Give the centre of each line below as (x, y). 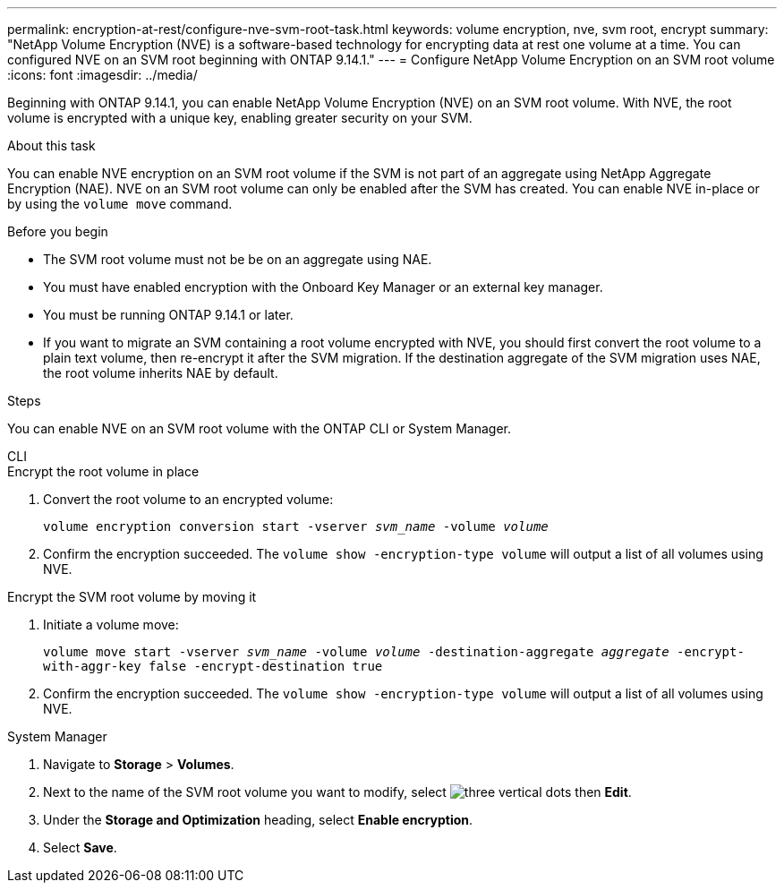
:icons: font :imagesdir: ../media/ (102, 75)
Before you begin (58, 231)
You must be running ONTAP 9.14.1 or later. (168, 315)
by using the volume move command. (120, 204)
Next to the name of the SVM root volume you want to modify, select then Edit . (337, 792)
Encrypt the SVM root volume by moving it (132, 597)
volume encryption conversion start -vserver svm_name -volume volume (296, 526)
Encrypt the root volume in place (103, 471)
